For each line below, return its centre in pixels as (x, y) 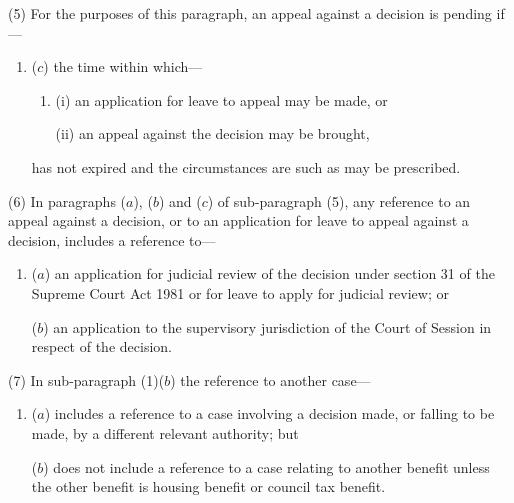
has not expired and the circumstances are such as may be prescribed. (246, 166)
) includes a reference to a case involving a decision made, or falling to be (269, 413)
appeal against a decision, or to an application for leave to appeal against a (238, 220)
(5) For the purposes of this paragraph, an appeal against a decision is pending (250, 13)
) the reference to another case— (270, 379)
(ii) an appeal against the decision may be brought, (212, 133)
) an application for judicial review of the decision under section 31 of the (269, 273)
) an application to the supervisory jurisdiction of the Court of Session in (267, 326)
